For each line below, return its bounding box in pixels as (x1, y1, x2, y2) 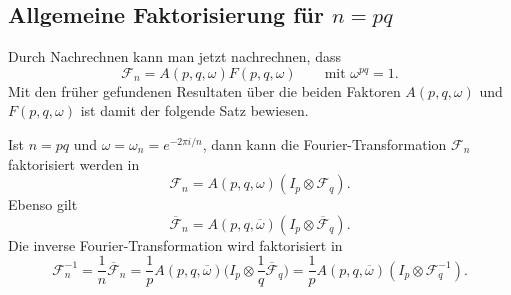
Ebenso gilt (8, 194, 78, 215)
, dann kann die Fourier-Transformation (202, 133, 447, 154)
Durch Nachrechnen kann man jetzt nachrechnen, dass (8, 46, 341, 67)
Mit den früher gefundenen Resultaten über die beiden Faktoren (8, 80, 401, 101)
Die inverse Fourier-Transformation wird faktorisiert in (8, 234, 343, 255)
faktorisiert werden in (8, 153, 140, 174)
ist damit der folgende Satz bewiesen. (80, 100, 309, 121)
